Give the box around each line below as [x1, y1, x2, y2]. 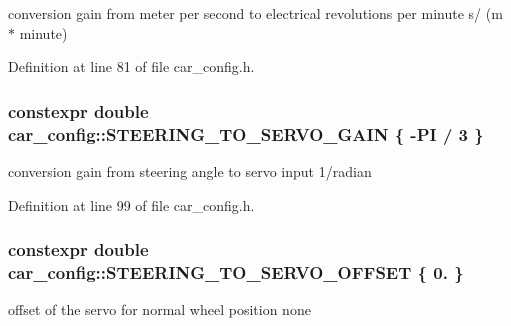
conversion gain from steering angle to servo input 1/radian [8, 160, 372, 181]
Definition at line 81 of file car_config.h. [8, 56, 255, 77]
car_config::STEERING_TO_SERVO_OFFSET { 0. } [8, 259, 464, 284]
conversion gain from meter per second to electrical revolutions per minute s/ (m [8, 3, 503, 23]
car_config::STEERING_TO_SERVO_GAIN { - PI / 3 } [8, 121, 484, 146]
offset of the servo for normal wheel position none [8, 299, 311, 320]
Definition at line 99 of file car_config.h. [8, 194, 255, 215]
